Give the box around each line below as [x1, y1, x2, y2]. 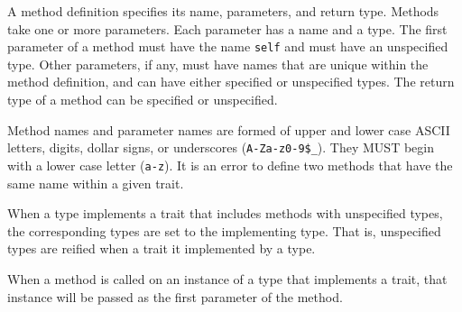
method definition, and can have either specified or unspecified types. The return [7, 72, 455, 91]
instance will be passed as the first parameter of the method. [7, 287, 343, 306]
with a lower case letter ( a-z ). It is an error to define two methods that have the [7, 155, 453, 174]
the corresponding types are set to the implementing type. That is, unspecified [7, 221, 441, 240]
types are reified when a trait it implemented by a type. [7, 239, 316, 258]
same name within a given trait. [7, 173, 184, 192]
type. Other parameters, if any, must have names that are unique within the [7, 54, 429, 73]
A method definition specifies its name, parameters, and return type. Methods [7, 2, 439, 20]
